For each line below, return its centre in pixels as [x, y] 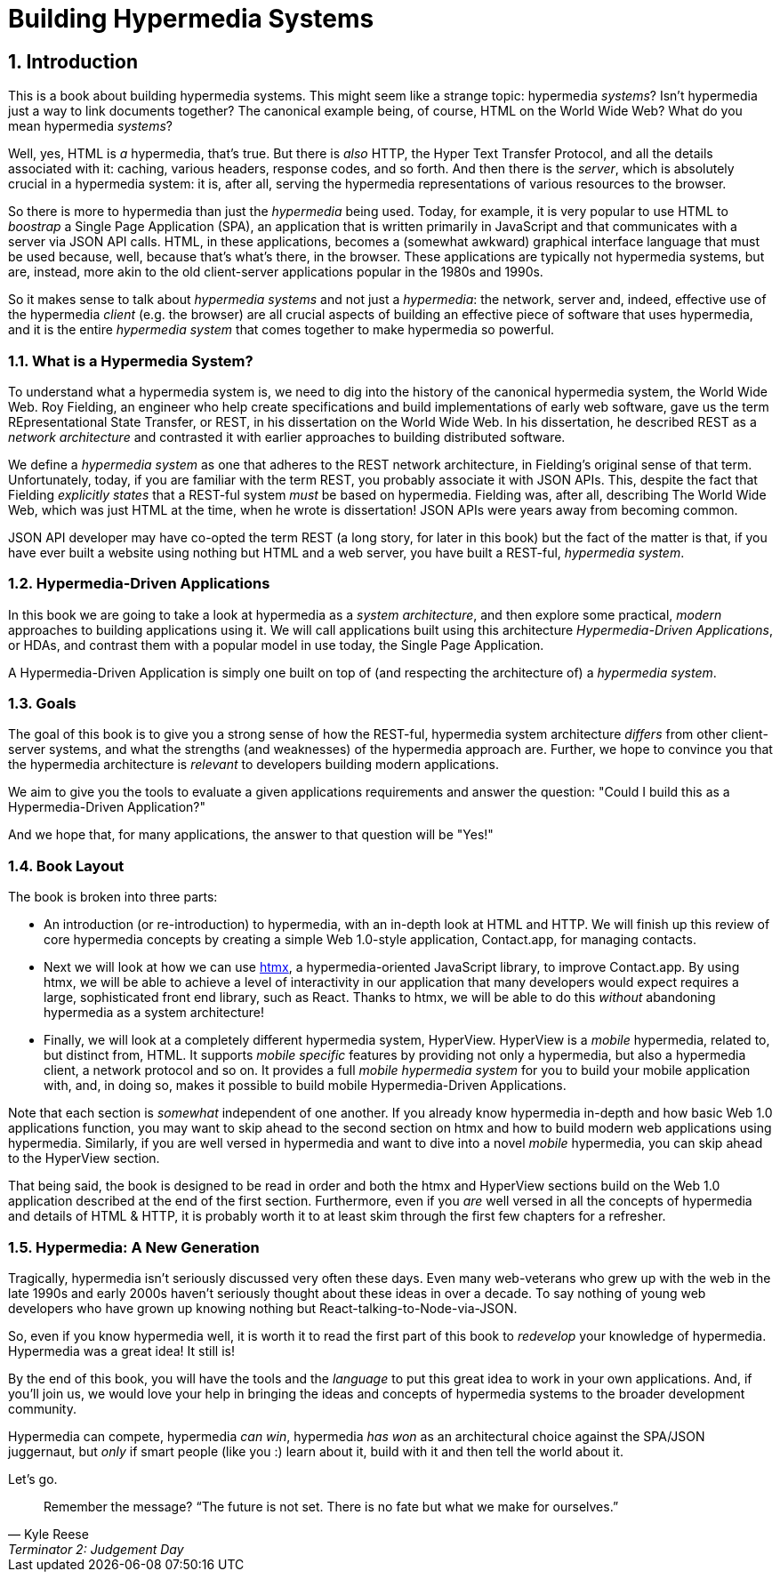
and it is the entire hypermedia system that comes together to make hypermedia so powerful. [281, 330]
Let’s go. [33, 1479]
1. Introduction [73, 61]
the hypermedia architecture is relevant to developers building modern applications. [253, 765]
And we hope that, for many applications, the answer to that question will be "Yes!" [251, 835]
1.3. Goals [42, 704]
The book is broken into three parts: [113, 897]
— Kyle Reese [48, 1534]
